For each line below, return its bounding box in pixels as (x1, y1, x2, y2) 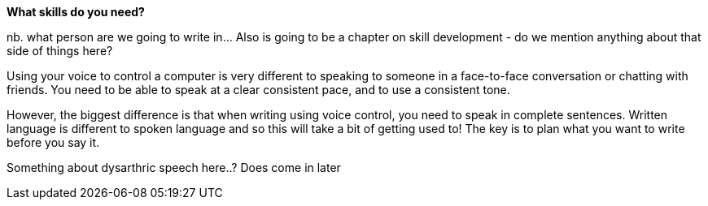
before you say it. (7, 135, 100, 149)
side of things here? (7, 44, 113, 58)
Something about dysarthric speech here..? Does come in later (7, 161, 341, 174)
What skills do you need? (7, 5, 145, 19)
